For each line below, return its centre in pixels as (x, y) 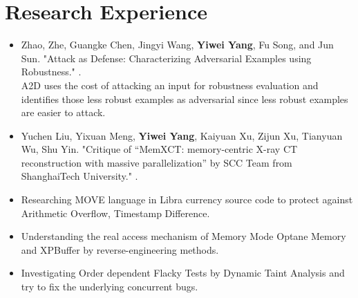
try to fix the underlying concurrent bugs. (110, 287)
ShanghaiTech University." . (79, 176)
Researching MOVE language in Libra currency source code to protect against (187, 199)
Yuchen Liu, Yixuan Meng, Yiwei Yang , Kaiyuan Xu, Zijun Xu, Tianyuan (182, 135)
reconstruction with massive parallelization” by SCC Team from (157, 162)
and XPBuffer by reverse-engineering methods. (120, 249)
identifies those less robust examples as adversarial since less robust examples (185, 99)
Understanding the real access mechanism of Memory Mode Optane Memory (183, 236)
